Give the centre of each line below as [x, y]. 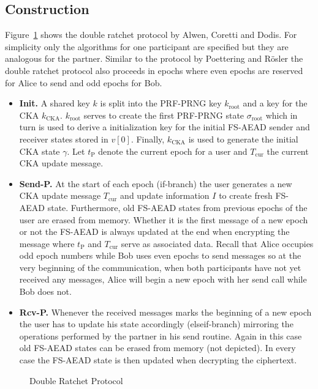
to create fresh [246, 195]
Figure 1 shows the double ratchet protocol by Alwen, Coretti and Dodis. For [151, 35]
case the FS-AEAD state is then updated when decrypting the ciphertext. [158, 360]
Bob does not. [45, 291]
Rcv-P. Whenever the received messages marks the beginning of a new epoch [165, 312]
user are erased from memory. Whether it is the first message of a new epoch [164, 219]
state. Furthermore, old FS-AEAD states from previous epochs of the [177, 207]
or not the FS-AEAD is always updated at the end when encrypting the [154, 232]
